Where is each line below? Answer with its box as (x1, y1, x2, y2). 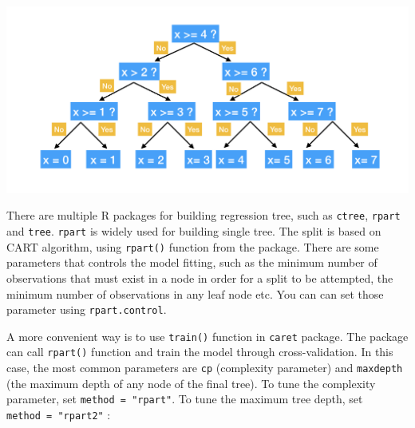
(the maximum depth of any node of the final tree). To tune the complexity (6, 374, 376, 391)
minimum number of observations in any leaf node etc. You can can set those (6, 285, 384, 302)
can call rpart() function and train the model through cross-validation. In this (6, 343, 393, 360)
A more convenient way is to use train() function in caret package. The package (6, 327, 409, 344)
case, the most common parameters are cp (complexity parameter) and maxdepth (6, 359, 403, 376)
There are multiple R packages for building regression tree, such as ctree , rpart (6, 207, 401, 224)
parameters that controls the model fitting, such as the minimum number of (6, 254, 377, 271)
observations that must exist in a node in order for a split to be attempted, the (6, 269, 393, 286)
